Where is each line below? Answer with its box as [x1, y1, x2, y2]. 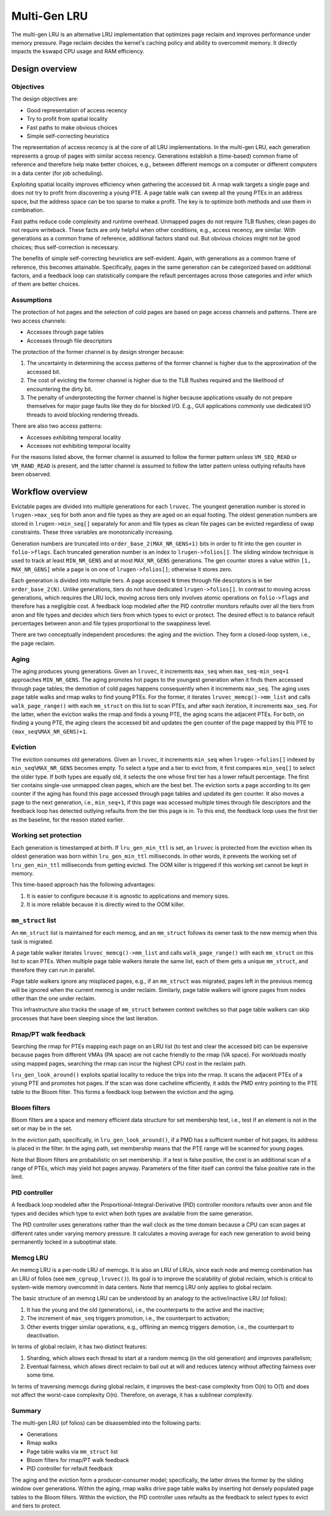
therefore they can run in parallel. [11, 966, 96, 974]
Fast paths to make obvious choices [26, 123, 118, 131]
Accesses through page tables [26, 328, 104, 336]
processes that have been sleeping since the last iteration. [11, 1014, 159, 1022]
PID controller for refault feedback [26, 1465, 113, 1472]
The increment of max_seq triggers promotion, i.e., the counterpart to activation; [26, 1315, 230, 1322]
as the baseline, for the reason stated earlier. [11, 816, 125, 823]
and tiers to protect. [11, 1502, 61, 1509]
